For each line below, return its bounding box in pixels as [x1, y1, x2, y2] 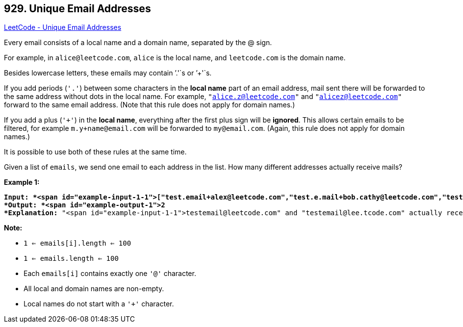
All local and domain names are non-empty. [24, 284, 164, 293]
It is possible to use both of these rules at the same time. [4, 148, 187, 156]
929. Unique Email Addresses [4, 2, 151, 15]
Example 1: [4, 178, 40, 187]
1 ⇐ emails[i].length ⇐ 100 [24, 239, 131, 248]
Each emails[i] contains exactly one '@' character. [24, 269, 196, 278]
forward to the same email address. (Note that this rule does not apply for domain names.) [4, 101, 295, 109]
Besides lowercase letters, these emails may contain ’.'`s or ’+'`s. [4, 69, 212, 77]
